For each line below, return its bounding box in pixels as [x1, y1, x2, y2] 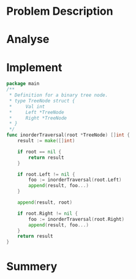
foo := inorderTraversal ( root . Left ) [28, 177, 122, 183]
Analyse [6, 32, 50, 47]
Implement [6, 60, 62, 74]
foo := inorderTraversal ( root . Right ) [28, 216, 124, 222]
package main [6, 81, 40, 87]
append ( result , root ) [17, 199, 72, 206]
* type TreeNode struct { [9, 97, 75, 104]
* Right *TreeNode [9, 115, 67, 121]
